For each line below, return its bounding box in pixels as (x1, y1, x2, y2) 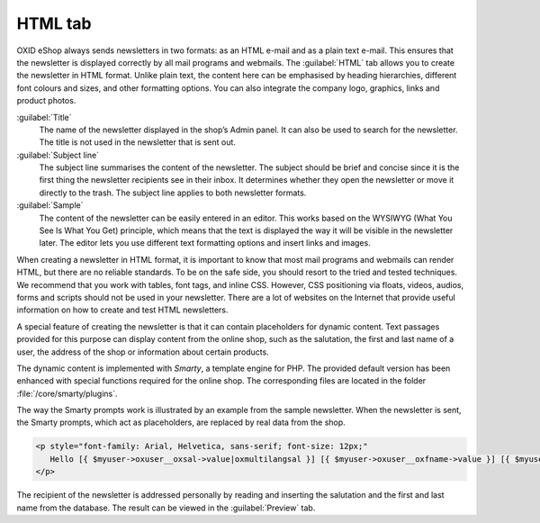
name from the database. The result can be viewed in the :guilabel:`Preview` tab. (16, 502, 316, 513)
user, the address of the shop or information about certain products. (16, 347, 269, 357)
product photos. (16, 95, 76, 106)
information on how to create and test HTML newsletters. (16, 304, 229, 315)
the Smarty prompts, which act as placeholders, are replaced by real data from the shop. (16, 417, 346, 428)
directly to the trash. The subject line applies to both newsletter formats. (39, 187, 307, 198)
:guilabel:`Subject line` (16, 149, 99, 160)
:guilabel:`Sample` (16, 200, 84, 211)
